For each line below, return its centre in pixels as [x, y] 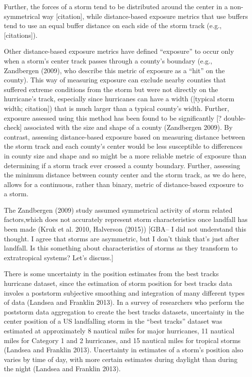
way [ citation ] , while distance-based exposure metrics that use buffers [145, 16]
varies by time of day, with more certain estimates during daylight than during [121, 359]
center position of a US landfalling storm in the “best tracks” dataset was [113, 321]
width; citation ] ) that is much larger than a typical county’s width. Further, [117, 108]
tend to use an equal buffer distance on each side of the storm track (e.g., [113, 25]
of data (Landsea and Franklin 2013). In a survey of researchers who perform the [124, 302]
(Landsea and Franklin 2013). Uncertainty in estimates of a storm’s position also [124, 350]
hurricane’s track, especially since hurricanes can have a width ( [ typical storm [119, 99]
